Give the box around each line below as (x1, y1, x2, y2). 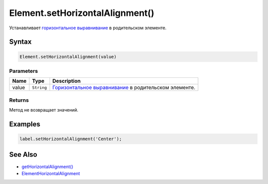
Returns (9, 97, 29, 104)
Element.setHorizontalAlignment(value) (19, 54, 117, 60)
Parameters (9, 67, 38, 74)
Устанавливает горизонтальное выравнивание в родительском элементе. (9, 25, 167, 31)
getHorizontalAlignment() (21, 164, 73, 170)
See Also (9, 150, 37, 159)
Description (52, 77, 81, 84)
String (32, 85, 47, 90)
